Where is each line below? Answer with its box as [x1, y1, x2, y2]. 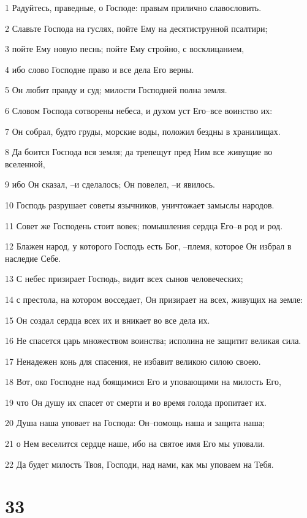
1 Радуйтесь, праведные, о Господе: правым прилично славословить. [5, 1, 262, 13]
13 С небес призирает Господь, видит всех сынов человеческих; [5, 272, 243, 285]
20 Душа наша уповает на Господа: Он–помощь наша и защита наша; [5, 416, 265, 429]
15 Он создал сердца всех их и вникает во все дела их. [5, 313, 210, 326]
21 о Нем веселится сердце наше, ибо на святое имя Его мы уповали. [5, 437, 265, 450]
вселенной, [5, 157, 45, 170]
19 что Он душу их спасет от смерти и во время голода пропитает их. [5, 395, 267, 408]
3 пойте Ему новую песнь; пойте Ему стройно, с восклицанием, [5, 42, 244, 55]
